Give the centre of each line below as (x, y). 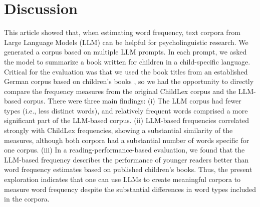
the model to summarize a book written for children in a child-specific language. (127, 61)
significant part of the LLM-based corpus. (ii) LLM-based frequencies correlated (127, 120)
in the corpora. (27, 199)
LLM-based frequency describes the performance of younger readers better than (126, 159)
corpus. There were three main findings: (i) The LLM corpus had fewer (132, 101)
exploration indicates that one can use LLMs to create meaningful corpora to (122, 179)
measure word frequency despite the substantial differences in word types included (130, 189)
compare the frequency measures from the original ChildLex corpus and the (120, 91)
